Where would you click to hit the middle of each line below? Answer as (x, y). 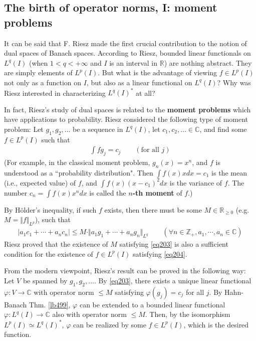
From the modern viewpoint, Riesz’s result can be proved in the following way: (125, 271)
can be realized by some (109, 324)
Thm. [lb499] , (50, 304)
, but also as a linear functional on (139, 82)
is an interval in (134, 62)
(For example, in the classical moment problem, (77, 162)
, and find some (223, 129)
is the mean (229, 172)
